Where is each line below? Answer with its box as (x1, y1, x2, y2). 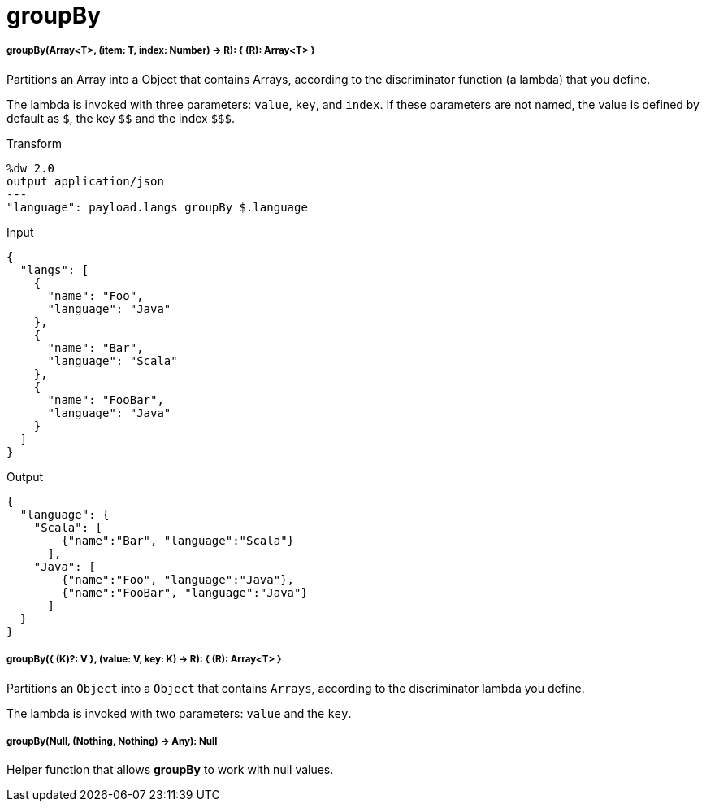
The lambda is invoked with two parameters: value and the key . (6, 706, 352, 720)
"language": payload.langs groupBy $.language (6, 200, 308, 214)
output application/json (6, 174, 164, 188)
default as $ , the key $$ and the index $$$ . (6, 111, 235, 125)
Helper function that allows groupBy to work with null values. (6, 762, 334, 777)
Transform (6, 136, 62, 150)
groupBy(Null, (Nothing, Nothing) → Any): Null (6, 735, 218, 747)
